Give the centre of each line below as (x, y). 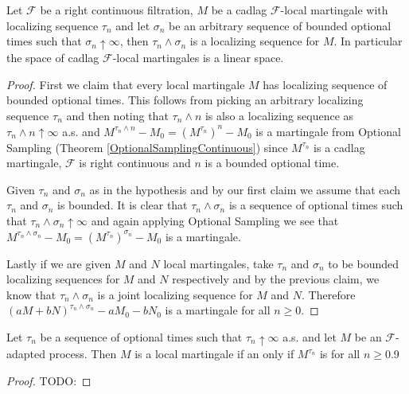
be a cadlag (239, 10)
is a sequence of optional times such (316, 205)
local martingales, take (218, 263)
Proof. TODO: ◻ (49, 380)
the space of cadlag (53, 58)
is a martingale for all (218, 310)
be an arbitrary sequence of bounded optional (280, 25)
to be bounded (363, 263)
